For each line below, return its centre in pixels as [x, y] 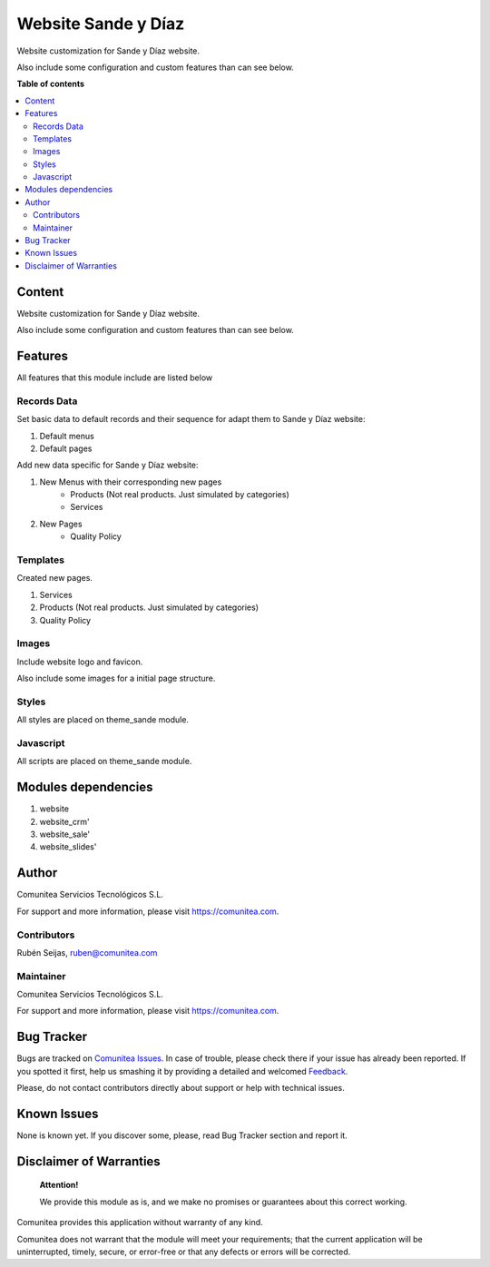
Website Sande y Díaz [101, 24]
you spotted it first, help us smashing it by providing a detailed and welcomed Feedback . [182, 1071]
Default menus [67, 436]
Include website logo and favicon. [80, 662]
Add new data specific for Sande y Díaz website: [108, 465]
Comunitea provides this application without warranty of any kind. [140, 1223]
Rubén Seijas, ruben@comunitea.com [87, 952]
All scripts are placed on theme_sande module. [104, 761]
